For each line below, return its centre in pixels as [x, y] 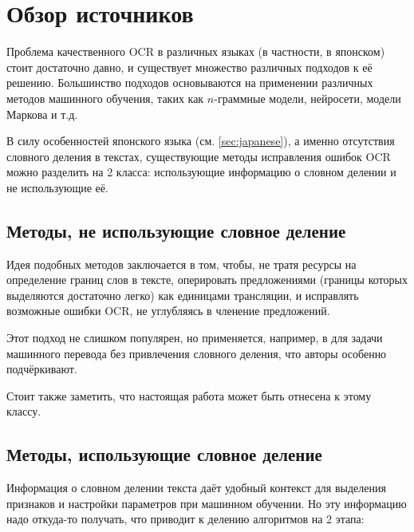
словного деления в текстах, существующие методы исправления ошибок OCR [199, 156]
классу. [24, 411]
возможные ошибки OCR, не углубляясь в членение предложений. [168, 311]
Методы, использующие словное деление [164, 454]
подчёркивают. [42, 369]
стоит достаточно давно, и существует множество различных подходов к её [189, 67]
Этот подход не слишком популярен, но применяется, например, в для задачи [195, 338]
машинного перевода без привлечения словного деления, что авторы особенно [197, 353]
